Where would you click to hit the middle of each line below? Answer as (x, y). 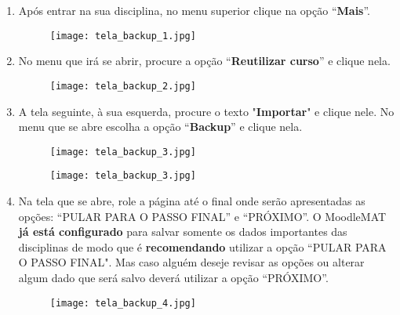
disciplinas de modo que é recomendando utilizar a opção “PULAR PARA (202, 246)
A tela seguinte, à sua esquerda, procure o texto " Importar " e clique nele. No (206, 111)
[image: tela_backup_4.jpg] (123, 303)
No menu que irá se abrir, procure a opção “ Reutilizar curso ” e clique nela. (204, 61)
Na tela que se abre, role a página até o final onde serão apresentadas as (192, 201)
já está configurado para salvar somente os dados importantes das (183, 232)
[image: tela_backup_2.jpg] (123, 86)
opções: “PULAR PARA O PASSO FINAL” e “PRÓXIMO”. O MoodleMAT (202, 216)
